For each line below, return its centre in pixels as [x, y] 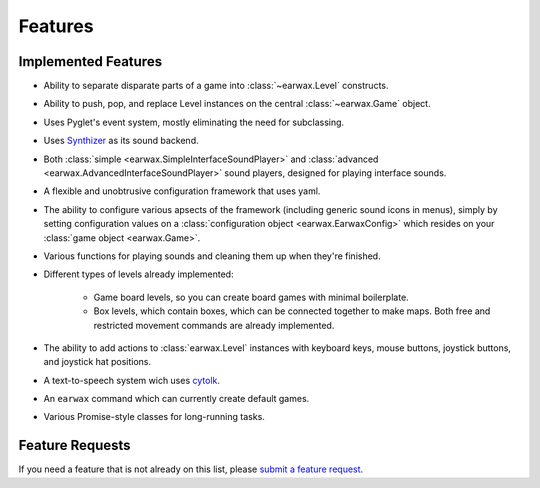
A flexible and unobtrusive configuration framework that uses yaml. [182, 191]
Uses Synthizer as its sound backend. [121, 141]
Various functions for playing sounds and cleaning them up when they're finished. [212, 256]
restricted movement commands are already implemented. [214, 325]
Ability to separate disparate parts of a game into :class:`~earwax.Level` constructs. [216, 86]
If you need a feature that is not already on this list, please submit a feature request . [191, 469]
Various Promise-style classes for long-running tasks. [154, 417]
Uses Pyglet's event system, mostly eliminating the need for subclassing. [194, 122]
